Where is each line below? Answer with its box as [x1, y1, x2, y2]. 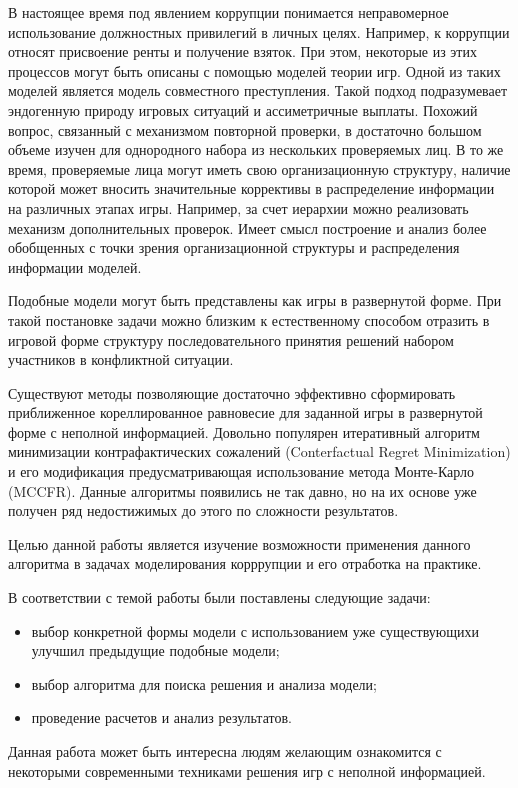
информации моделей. [8, 256, 142, 277]
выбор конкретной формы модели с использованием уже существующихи [31, 620, 479, 641]
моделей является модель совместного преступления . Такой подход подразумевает [8, 80, 508, 101]
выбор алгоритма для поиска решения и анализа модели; [31, 673, 377, 694]
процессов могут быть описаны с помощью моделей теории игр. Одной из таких [8, 60, 501, 81]
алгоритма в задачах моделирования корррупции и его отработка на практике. [8, 553, 482, 574]
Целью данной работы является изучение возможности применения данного [8, 533, 471, 554]
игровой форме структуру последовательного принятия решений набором [8, 329, 454, 350]
